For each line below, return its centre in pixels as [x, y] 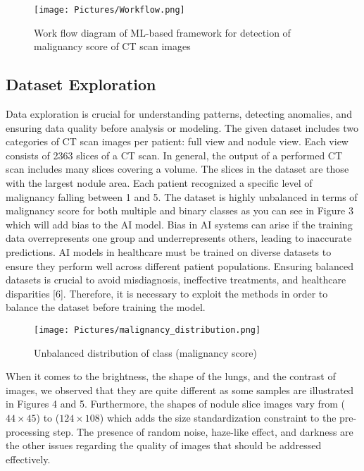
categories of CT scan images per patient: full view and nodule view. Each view [177, 141]
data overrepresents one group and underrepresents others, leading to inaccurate [179, 238]
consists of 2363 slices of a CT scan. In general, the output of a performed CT [174, 155]
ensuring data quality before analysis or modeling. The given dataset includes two [182, 127]
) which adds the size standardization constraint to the [218, 417]
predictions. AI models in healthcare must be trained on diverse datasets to [169, 251]
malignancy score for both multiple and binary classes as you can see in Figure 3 [180, 210]
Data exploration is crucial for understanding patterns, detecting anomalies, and [179, 114]
